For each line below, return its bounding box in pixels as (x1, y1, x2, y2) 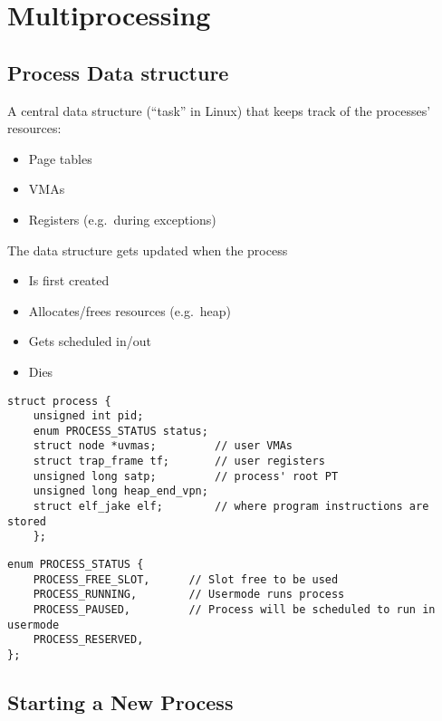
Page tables (28, 149, 92, 168)
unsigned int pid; (33, 409, 144, 423)
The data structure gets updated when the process (7, 240, 288, 259)
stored (7, 514, 46, 528)
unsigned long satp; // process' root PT (33, 469, 339, 483)
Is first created (28, 271, 110, 290)
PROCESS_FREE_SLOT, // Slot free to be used (33, 572, 339, 586)
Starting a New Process (7, 688, 234, 716)
